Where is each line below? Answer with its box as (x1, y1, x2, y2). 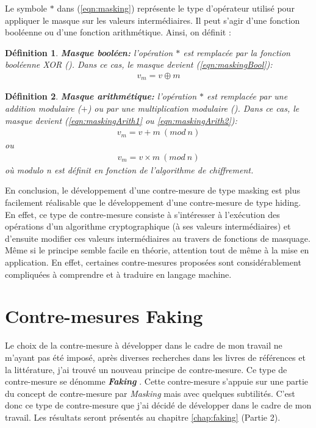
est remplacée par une (207, 90, 288, 103)
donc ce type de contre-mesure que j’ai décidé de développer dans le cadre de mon (5, 399, 312, 412)
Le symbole (5, 2, 48, 14)
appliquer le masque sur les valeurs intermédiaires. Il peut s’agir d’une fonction (5, 13, 300, 26)
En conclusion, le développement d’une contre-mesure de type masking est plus (5, 184, 301, 197)
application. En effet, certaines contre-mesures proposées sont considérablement (5, 256, 301, 269)
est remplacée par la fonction (183, 46, 290, 59)
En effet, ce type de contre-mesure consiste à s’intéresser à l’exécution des (5, 208, 280, 220)
